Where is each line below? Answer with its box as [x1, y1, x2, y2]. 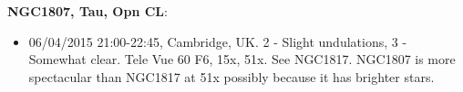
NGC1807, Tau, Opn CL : [7, 2, 168, 20]
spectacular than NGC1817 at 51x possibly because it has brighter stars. [28, 67, 435, 86]
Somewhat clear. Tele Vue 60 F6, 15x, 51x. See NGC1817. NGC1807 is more [28, 50, 456, 69]
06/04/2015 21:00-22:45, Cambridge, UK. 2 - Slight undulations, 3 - [28, 32, 407, 51]
